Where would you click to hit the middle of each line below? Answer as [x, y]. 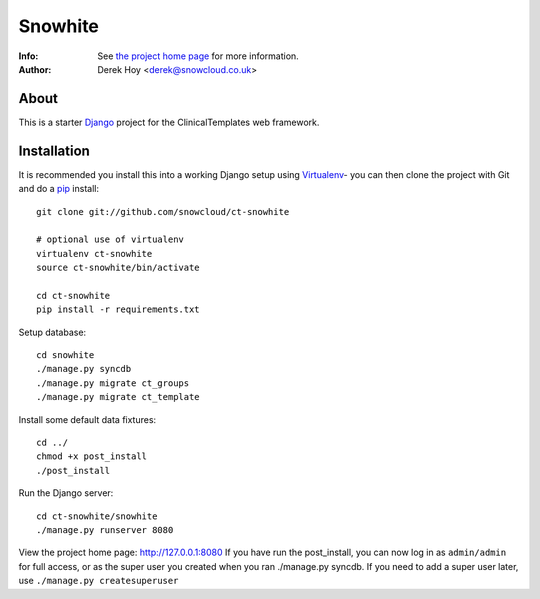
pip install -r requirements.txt [118, 309]
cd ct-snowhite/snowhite [97, 516]
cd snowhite [65, 355]
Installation [54, 150]
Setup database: [52, 332]
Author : [35, 69]
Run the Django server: [66, 493]
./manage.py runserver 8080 [105, 529]
